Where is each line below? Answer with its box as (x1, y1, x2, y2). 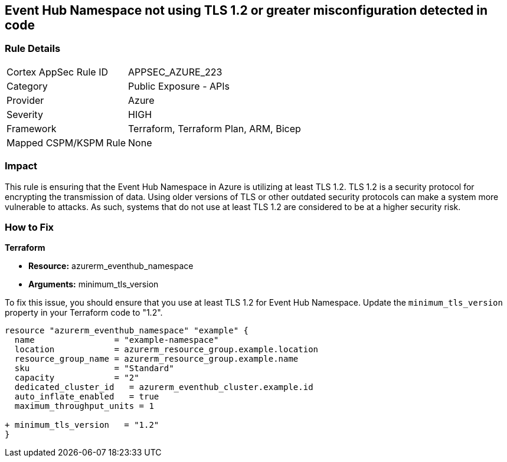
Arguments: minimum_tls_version (28, 279, 159, 290)
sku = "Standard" (14, 363, 174, 373)
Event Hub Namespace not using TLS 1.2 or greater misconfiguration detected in (5, 3, 488, 18)
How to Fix (5, 221, 54, 233)
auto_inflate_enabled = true (14, 392, 159, 402)
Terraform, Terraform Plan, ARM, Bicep (128, 122, 301, 135)
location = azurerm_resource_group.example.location (14, 345, 319, 355)
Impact (5, 160, 38, 172)
